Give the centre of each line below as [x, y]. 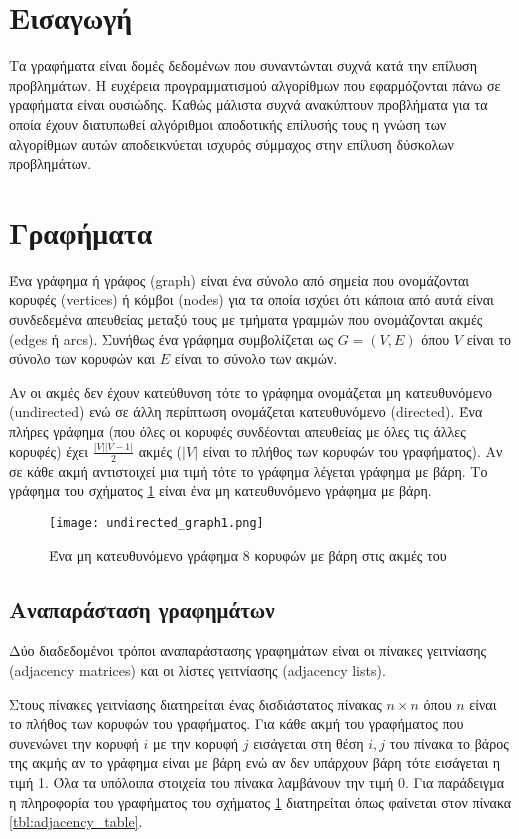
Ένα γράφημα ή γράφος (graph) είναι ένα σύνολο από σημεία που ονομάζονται [239, 279]
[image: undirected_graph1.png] [156, 522]
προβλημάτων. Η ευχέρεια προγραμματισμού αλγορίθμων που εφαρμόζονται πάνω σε [255, 84]
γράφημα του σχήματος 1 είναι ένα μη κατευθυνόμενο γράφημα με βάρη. [220, 490]
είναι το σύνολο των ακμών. [256, 358]
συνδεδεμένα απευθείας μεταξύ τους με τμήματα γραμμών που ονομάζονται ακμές [246, 319]
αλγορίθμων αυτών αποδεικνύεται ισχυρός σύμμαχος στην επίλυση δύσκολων [231, 143]
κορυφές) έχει [49, 450]
